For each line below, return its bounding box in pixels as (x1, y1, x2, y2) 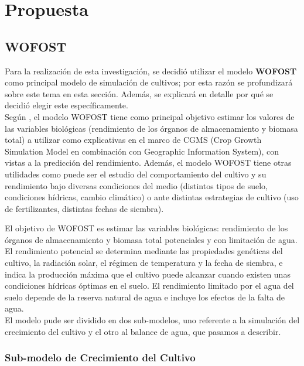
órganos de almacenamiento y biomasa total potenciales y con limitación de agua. (5, 233, 298, 245)
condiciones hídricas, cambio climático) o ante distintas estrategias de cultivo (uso (5, 191, 299, 203)
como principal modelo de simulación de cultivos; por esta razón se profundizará (5, 76, 293, 88)
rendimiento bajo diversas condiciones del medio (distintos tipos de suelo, (5, 179, 268, 191)
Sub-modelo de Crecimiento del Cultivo (5, 350, 196, 365)
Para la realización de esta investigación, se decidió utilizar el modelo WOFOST (5, 64, 297, 77)
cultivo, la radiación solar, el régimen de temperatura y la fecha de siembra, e (5, 256, 283, 269)
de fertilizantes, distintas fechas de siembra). (5, 202, 164, 214)
